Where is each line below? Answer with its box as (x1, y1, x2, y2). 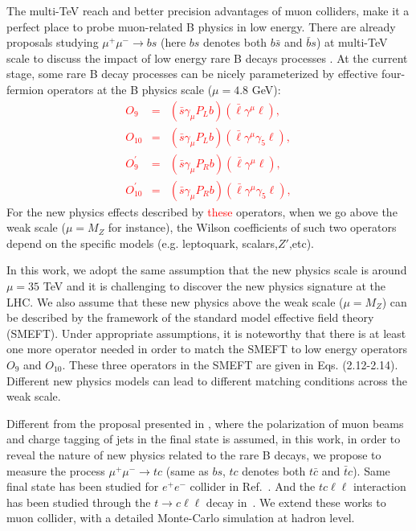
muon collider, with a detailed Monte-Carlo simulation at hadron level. (6, 509, 355, 526)
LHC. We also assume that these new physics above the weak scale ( (6, 293, 344, 310)
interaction (353, 478, 406, 495)
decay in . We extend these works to (206, 493, 386, 510)
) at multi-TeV (316, 34, 388, 51)
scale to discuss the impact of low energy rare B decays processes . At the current (6, 49, 408, 66)
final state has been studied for (6, 478, 159, 495)
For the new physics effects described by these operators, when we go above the (6, 203, 398, 220)
